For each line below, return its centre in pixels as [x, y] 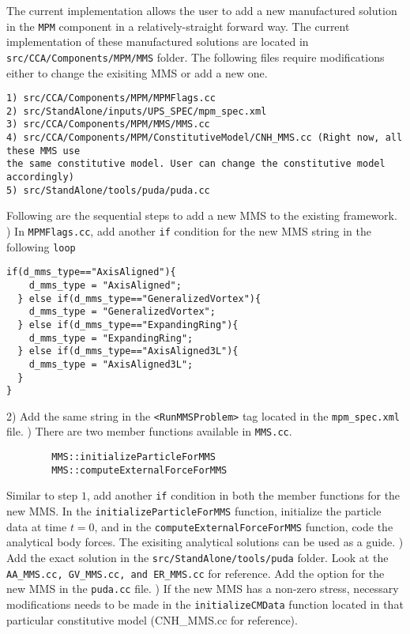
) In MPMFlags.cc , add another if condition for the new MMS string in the [189, 230]
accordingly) [40, 177]
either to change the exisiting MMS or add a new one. [137, 72]
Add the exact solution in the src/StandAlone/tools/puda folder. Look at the [197, 557]
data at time [37, 526]
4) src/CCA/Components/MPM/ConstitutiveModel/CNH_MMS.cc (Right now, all [205, 138]
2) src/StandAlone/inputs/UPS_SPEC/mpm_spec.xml [137, 111]
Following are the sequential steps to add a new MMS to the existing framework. [202, 215]
